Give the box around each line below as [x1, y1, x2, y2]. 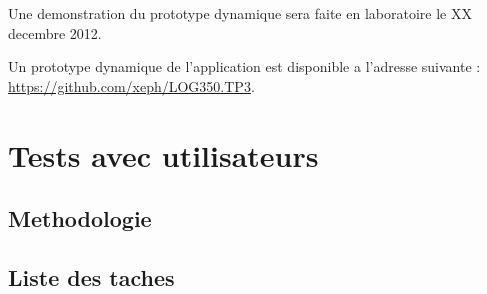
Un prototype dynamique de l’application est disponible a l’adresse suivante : [8, 56, 481, 77]
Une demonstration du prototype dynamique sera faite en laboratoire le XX [8, 3, 472, 23]
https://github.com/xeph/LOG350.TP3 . [8, 75, 255, 96]
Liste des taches [8, 261, 175, 292]
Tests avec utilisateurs [8, 134, 319, 175]
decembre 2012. [8, 22, 102, 43]
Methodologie [8, 203, 152, 234]
